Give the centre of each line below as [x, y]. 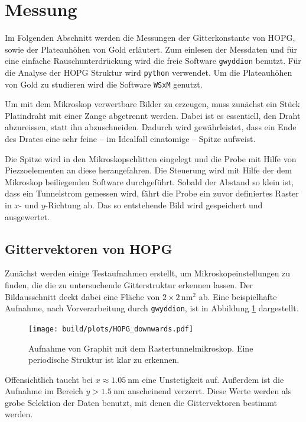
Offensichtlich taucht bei [49, 379]
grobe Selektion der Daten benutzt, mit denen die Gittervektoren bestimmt [141, 402]
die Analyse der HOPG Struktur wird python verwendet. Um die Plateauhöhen [149, 72]
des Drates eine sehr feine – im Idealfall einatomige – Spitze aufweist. [130, 139]
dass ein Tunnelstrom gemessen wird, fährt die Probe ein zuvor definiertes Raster [152, 193]
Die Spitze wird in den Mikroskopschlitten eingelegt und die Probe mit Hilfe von [151, 158]
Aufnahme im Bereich [44, 391]
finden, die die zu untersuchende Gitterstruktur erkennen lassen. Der [129, 285]
